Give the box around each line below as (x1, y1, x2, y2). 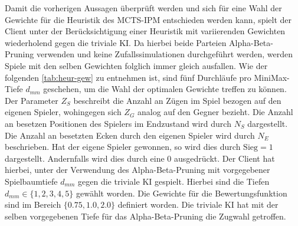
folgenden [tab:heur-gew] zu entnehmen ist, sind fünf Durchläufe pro (5, 71, 251, 83)
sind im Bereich (5, 198, 61, 211)
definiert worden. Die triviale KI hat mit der (117, 198, 279, 211)
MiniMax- (254, 71, 290, 83)
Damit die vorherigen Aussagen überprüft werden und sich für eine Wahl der (5, 2, 282, 14)
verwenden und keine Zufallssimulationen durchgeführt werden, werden (36, 48, 293, 60)
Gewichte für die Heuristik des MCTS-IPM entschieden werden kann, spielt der (5, 13, 292, 25)
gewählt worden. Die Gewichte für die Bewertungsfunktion (76, 186, 287, 199)
